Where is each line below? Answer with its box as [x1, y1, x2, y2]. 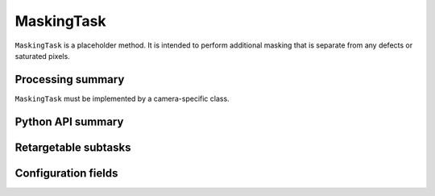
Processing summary [14, 73, 125, 86]
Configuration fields [14, 166, 118, 180]
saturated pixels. [14, 51, 70, 60]
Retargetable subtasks [14, 140, 132, 154]
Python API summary [14, 115, 124, 128]
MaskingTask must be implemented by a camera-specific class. [14, 94, 230, 103]
